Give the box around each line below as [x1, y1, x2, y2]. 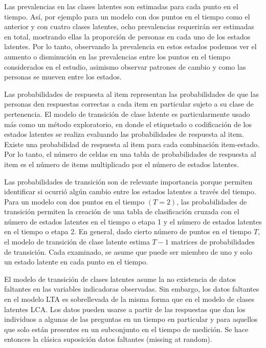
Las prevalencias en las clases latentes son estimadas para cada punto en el [4, 1, 238, 11]
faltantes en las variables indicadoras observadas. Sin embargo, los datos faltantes [4, 283, 259, 294]
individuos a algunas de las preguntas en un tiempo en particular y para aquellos [4, 314, 258, 324]
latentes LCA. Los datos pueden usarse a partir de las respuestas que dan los [4, 303, 246, 314]
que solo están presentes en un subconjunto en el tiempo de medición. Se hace [4, 323, 249, 334]
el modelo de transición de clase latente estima [4, 236, 150, 247]
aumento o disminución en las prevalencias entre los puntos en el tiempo [4, 51, 231, 62]
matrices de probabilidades [171, 236, 255, 247]
